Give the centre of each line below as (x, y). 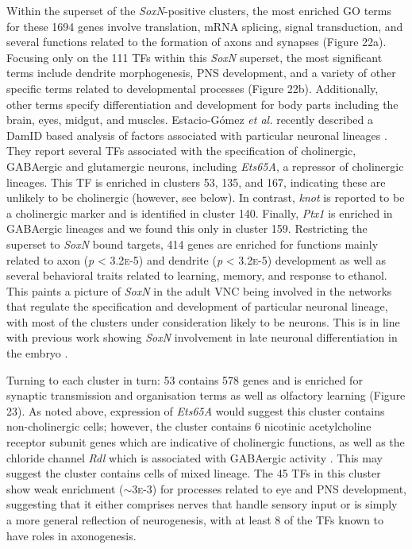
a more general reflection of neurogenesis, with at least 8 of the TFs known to (195, 520)
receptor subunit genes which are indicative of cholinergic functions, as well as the (206, 442)
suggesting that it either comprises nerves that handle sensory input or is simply (202, 504)
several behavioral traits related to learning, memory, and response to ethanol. (197, 275)
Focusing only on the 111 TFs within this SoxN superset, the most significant (194, 57)
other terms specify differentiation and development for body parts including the (202, 104)
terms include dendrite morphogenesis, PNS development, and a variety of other (201, 73)
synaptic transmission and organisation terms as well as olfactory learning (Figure (206, 395)
